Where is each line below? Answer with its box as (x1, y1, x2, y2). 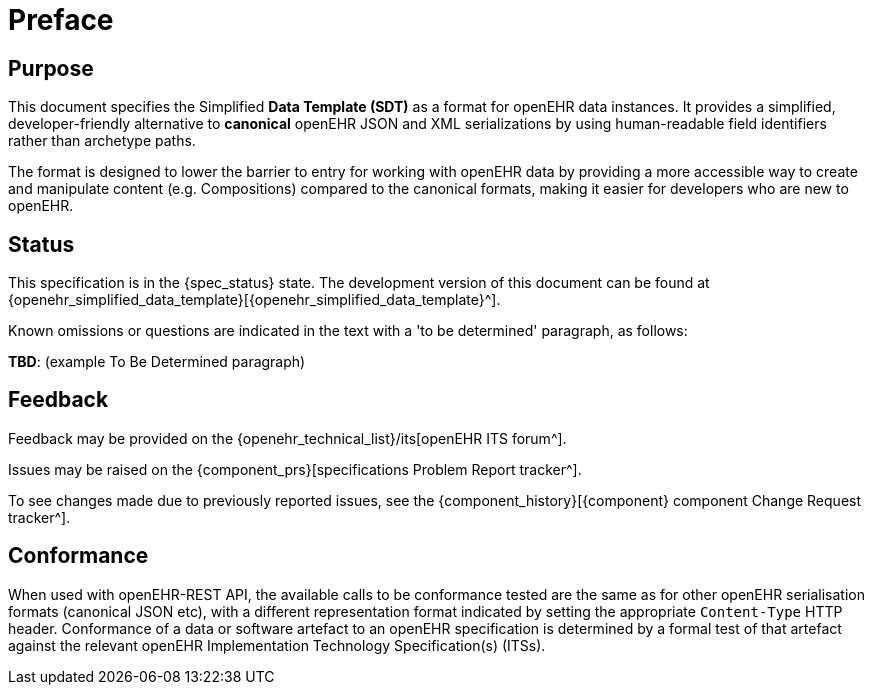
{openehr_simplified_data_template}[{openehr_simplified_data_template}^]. (8, 291, 501, 309)
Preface (8, 3, 114, 37)
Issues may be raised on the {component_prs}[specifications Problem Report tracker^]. (8, 460, 582, 478)
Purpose (8, 55, 94, 81)
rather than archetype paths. (8, 132, 196, 150)
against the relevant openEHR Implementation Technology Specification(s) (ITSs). (8, 636, 546, 654)
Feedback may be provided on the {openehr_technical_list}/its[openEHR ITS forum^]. (8, 429, 567, 447)
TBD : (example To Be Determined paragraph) (8, 353, 306, 371)
